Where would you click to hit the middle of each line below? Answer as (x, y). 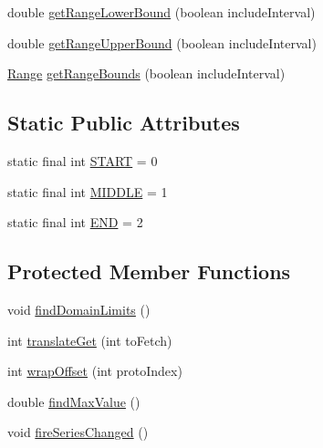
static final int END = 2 (75, 222)
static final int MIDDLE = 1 (88, 191)
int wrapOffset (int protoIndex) (95, 371)
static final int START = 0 (83, 160)
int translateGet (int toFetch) (90, 340)
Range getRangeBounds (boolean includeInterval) (146, 73)
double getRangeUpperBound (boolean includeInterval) (162, 42)
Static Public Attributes (124, 123)
